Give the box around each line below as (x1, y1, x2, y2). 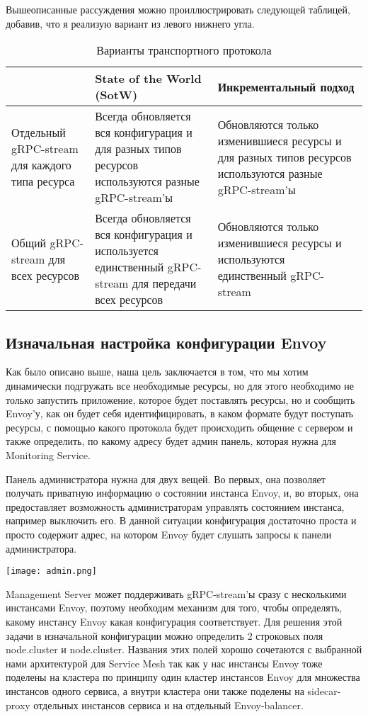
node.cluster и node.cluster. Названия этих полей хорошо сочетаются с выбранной (6, 642, 362, 657)
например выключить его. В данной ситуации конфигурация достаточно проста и (6, 513, 357, 528)
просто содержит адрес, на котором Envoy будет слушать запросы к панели (6, 526, 332, 541)
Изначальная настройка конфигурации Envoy (6, 331, 327, 353)
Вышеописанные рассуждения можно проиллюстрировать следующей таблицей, (6, 2, 350, 16)
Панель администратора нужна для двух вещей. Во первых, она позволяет (6, 471, 326, 486)
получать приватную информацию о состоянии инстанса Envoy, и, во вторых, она (6, 485, 359, 500)
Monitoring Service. (6, 447, 91, 462)
